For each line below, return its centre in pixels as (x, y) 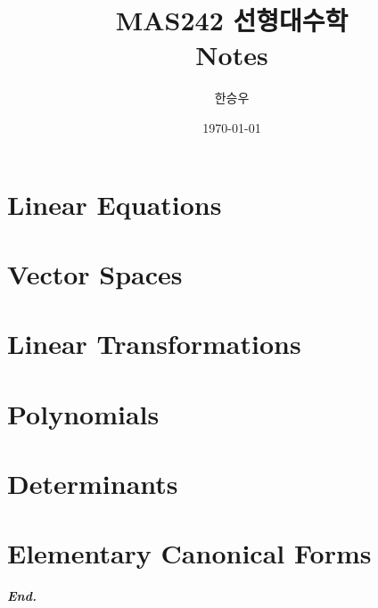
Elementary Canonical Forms (189, 553)
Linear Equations (115, 204)
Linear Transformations (154, 344)
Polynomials (83, 413)
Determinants (93, 483)
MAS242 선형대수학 (232, 20)
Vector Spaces (95, 273)
